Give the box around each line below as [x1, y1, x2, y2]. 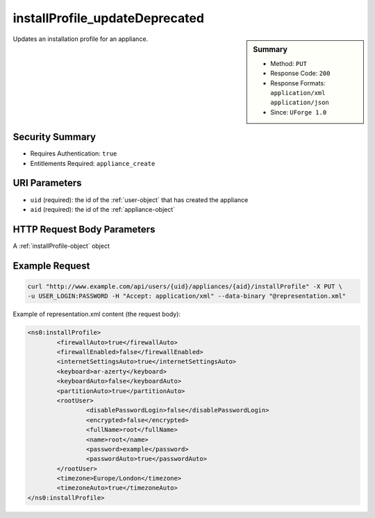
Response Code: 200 [270, 69, 331, 78]
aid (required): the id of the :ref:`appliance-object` [30, 205, 176, 213]
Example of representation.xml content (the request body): [12, 310, 181, 319]
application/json [270, 99, 329, 107]
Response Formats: [270, 78, 326, 87]
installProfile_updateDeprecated [12, 10, 205, 26]
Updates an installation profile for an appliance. [12, 35, 149, 43]
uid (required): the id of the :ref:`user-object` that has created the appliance [30, 195, 249, 204]
